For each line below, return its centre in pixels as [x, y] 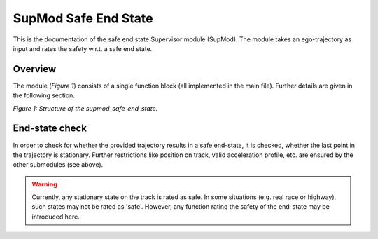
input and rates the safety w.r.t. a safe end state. [83, 48]
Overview [35, 69]
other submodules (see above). [58, 165]
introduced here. [56, 217]
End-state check [50, 129]
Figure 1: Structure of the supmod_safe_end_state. [85, 108]
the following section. [44, 95]
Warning [44, 184]
